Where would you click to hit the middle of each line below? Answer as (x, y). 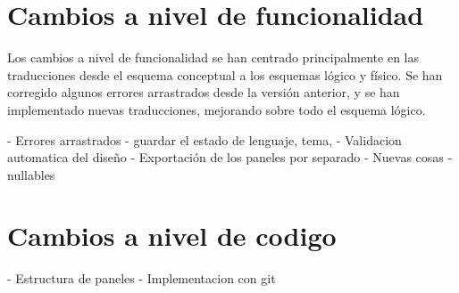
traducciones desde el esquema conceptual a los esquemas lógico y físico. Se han (225, 74)
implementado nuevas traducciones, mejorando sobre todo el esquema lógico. (217, 109)
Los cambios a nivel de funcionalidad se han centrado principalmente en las (213, 57)
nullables (31, 174)
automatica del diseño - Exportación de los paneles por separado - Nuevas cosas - (230, 157)
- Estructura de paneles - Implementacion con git (142, 278)
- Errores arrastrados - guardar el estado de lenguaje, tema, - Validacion (204, 139)
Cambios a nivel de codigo (172, 236)
